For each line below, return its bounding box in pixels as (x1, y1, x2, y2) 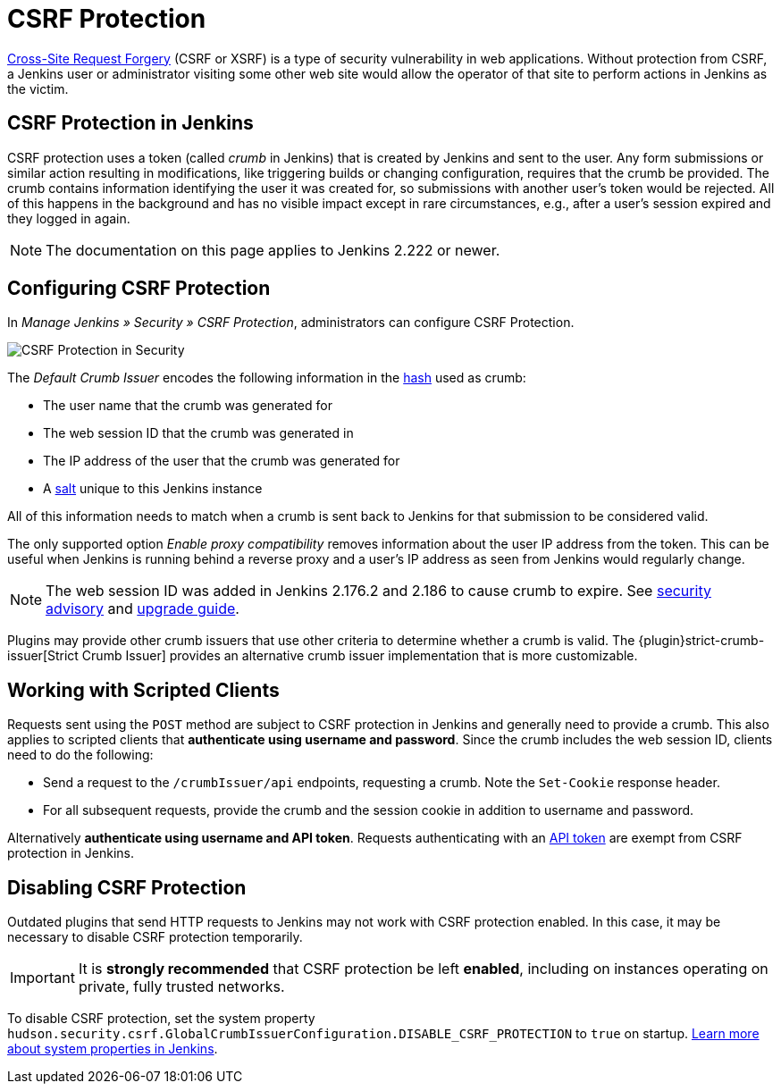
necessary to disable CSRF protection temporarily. (7, 929, 303, 945)
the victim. (7, 80, 69, 97)
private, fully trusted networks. (78, 978, 285, 996)
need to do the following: (7, 747, 154, 763)
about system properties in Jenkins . (7, 1041, 218, 1057)
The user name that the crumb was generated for (43, 398, 332, 414)
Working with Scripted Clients (7, 678, 280, 701)
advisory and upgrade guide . (46, 600, 239, 618)
